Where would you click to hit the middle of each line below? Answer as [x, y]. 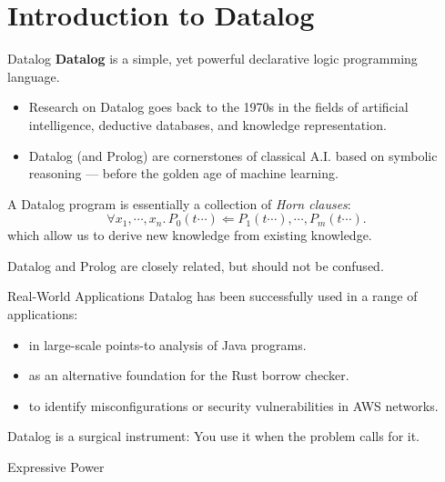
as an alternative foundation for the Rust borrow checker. [189, 375]
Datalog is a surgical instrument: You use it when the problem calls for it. [214, 436]
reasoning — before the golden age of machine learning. [183, 173]
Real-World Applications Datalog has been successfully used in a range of [212, 296]
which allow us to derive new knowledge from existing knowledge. [190, 235]
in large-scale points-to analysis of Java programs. [167, 344]
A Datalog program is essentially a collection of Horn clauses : [179, 203]
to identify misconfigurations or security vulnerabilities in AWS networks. [233, 405]
